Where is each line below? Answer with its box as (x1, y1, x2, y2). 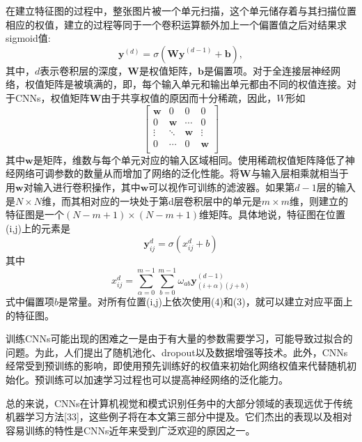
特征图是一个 (6, 207, 64, 222)
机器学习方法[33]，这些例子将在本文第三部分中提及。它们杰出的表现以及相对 (6, 409, 352, 424)
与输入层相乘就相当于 (251, 166, 349, 181)
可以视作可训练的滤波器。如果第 (148, 179, 295, 194)
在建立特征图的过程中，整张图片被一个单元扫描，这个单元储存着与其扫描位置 (6, 3, 356, 17)
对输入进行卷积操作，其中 (23, 179, 141, 194)
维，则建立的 (290, 193, 349, 208)
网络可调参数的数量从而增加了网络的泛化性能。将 (15, 166, 239, 181)
